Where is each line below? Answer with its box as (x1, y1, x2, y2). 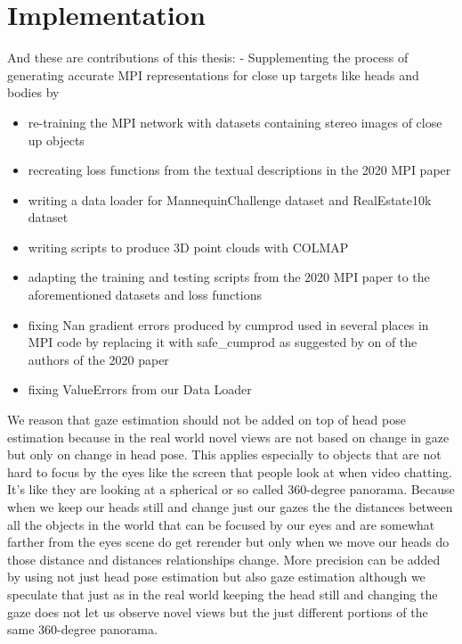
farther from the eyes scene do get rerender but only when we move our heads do (7, 533, 450, 551)
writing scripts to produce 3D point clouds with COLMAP (28, 237, 349, 256)
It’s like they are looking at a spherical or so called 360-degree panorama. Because (7, 480, 455, 499)
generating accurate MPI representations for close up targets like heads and (7, 65, 419, 84)
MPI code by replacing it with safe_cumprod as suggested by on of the (28, 333, 417, 351)
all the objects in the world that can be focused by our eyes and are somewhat (7, 515, 435, 533)
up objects (28, 130, 85, 149)
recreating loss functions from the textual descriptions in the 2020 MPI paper (28, 161, 451, 179)
